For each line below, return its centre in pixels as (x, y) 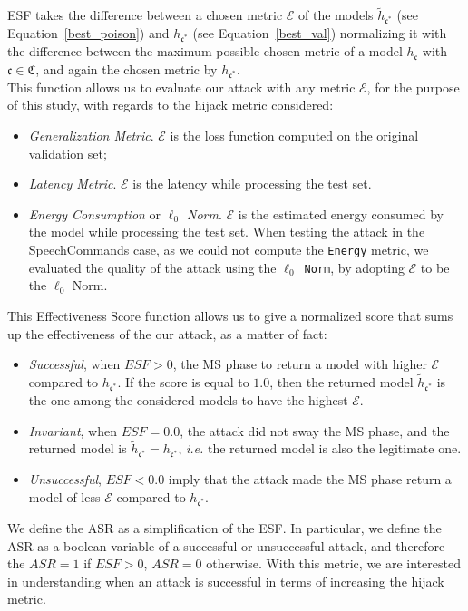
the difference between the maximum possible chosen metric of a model (205, 51)
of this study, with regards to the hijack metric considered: (171, 105)
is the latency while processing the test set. (252, 184)
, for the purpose (413, 87)
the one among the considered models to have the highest (188, 399)
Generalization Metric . (91, 136)
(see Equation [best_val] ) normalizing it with (320, 33)
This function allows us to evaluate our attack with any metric (181, 87)
